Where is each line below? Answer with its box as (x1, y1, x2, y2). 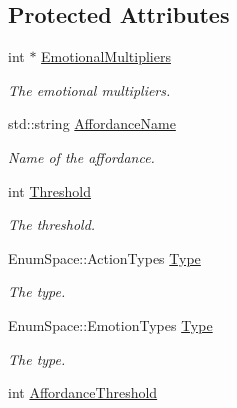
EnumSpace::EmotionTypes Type (8, 314, 213, 335)
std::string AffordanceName (8, 113, 176, 134)
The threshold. (8, 214, 96, 235)
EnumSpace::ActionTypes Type (8, 247, 201, 268)
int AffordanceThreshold (8, 382, 158, 403)
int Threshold (8, 180, 91, 201)
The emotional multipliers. (8, 79, 171, 100)
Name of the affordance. (8, 146, 155, 167)
